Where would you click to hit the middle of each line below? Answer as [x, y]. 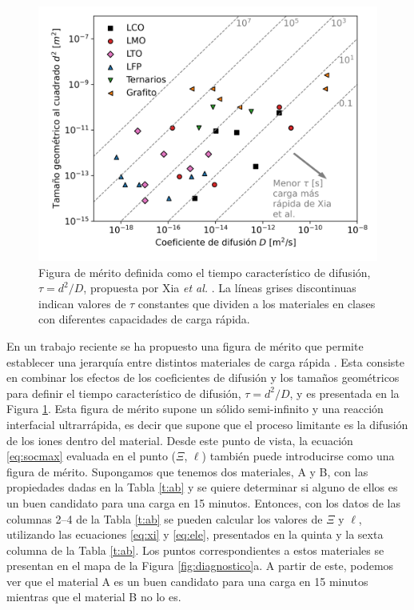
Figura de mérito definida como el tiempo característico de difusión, [205, 272]
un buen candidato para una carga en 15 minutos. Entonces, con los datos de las [203, 502]
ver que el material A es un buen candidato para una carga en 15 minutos [187, 581]
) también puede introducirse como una [298, 456]
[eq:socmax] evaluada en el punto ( [92, 456]
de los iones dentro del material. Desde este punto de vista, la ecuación [180, 440]
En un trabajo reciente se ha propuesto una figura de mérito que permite [185, 345]
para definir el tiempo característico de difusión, [124, 393]
